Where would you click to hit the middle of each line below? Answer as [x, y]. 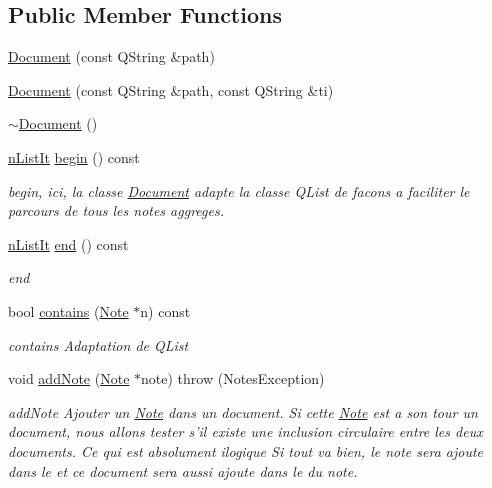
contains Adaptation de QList [98, 344]
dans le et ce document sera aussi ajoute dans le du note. [183, 470]
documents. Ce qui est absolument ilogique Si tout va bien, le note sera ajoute [246, 450]
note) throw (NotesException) [233, 378]
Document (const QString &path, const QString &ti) [171, 89]
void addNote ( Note [69, 378]
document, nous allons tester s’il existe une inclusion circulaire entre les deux [245, 431]
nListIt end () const [68, 243]
